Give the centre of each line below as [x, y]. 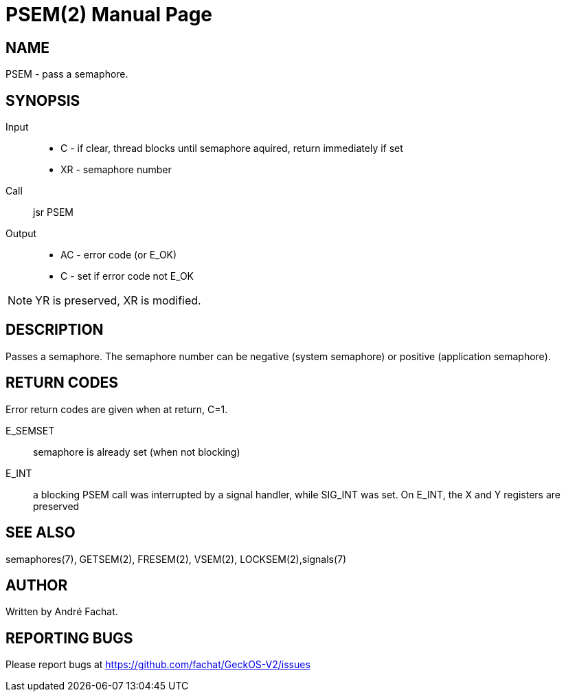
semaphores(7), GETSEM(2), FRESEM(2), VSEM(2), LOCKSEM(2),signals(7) [176, 559]
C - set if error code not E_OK [127, 276]
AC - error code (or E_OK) [119, 255]
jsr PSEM [53, 212]
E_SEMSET [30, 430]
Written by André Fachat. [62, 612]
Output [21, 234]
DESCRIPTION [55, 330]
